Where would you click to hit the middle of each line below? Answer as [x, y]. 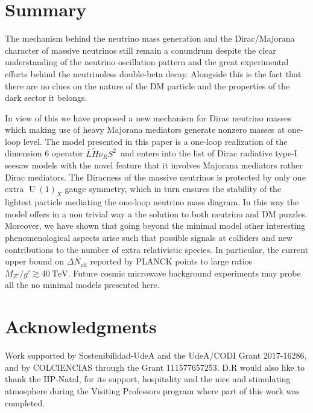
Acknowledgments [81, 326]
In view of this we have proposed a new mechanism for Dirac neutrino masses [148, 117]
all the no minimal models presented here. [82, 285]
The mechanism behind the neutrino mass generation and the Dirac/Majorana [150, 38]
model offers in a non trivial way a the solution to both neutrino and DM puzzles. [156, 213]
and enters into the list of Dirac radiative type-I [209, 153]
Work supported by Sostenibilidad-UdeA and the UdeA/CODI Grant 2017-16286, [156, 355]
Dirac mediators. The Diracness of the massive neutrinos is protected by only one [155, 177]
